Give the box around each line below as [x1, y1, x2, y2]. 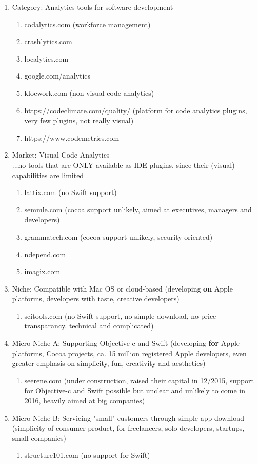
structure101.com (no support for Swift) [24, 450, 150, 460]
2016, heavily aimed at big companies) [24, 395, 145, 406]
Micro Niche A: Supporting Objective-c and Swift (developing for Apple [12, 338, 240, 349]
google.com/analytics [24, 70, 91, 81]
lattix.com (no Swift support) [24, 187, 117, 198]
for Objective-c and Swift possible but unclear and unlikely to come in [24, 385, 245, 396]
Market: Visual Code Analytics [12, 149, 110, 160]
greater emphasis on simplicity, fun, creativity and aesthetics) [12, 358, 206, 369]
